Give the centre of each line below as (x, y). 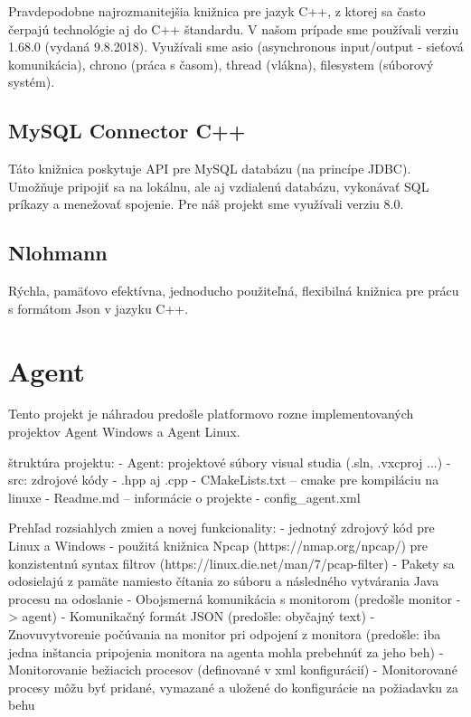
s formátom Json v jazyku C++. (99, 308)
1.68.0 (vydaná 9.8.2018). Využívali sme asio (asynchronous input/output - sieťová (236, 47)
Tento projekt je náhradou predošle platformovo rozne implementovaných (211, 414)
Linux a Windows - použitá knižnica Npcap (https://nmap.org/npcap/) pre (218, 546)
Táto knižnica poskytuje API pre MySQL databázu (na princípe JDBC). (210, 169)
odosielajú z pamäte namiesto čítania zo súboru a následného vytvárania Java (224, 581)
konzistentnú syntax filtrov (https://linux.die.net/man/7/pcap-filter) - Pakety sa (231, 563)
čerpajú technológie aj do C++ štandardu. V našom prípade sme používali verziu (234, 28)
